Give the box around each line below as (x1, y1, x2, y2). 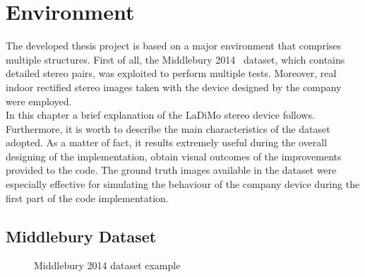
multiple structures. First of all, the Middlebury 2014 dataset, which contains (6, 52, 345, 66)
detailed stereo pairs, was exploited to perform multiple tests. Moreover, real (6, 66, 337, 81)
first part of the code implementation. (6, 190, 169, 205)
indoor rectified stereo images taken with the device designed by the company (6, 79, 342, 94)
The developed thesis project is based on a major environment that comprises (6, 38, 342, 53)
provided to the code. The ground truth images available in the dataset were (6, 163, 337, 177)
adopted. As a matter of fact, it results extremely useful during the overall (6, 135, 328, 150)
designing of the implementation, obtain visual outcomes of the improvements (6, 148, 342, 163)
